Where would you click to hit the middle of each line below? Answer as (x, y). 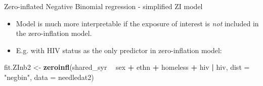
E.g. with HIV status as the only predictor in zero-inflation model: (119, 50)
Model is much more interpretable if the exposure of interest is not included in (137, 23)
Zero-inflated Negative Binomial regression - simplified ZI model (103, 6)
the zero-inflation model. (54, 33)
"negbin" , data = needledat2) (49, 77)
